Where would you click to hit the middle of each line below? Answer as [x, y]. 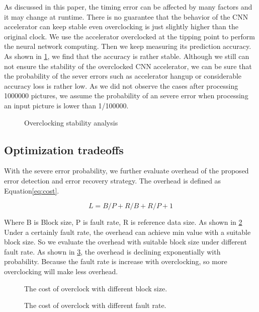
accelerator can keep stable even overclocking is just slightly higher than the [121, 26]
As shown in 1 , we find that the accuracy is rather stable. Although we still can [127, 56]
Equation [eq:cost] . [32, 190]
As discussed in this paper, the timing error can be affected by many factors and [128, 7]
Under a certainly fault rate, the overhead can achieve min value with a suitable [127, 232]
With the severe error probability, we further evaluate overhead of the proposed [126, 171]
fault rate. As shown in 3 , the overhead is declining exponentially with [112, 251]
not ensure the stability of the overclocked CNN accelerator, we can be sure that [128, 66]
